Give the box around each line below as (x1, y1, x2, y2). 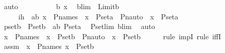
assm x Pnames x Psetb (4, 41, 94, 51)
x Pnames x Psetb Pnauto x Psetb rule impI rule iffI (4, 31, 221, 41)
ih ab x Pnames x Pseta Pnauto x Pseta (18, 11, 179, 21)
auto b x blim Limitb (4, 1, 119, 11)
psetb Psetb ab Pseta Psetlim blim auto (4, 21, 155, 32)
